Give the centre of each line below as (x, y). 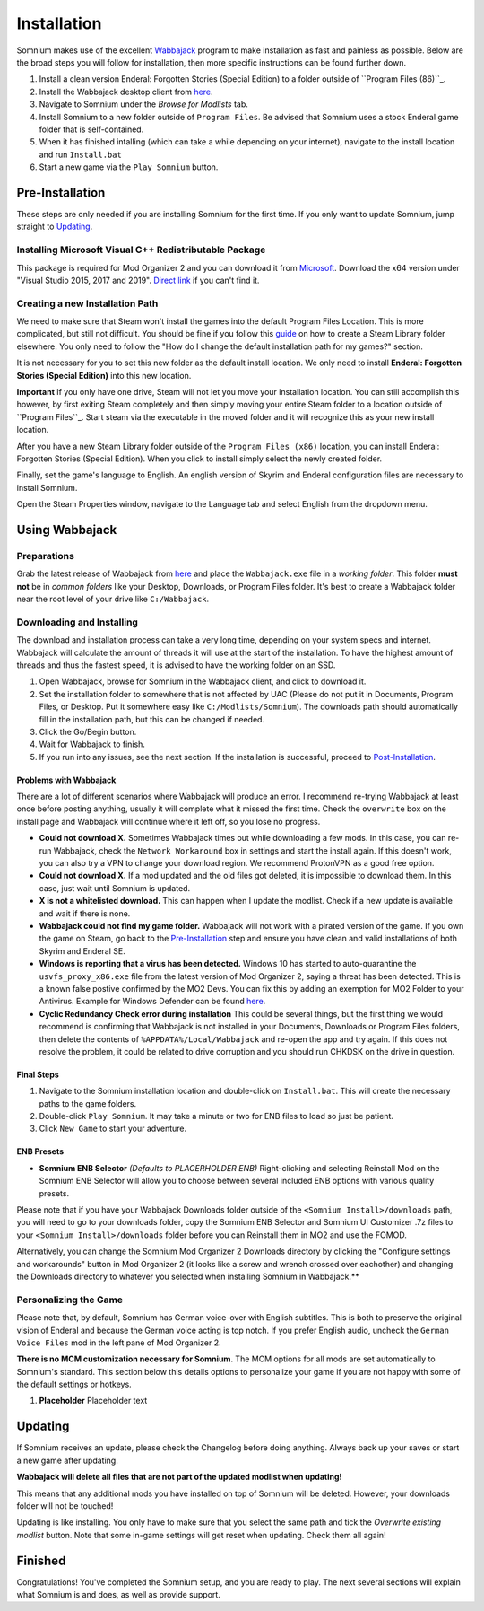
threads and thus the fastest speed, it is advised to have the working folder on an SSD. (176, 665)
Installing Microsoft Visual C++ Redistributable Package (141, 250)
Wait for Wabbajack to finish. (92, 744)
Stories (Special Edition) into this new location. (104, 375)
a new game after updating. (67, 1460)
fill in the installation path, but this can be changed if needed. (151, 719)
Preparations (46, 556)
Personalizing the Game (70, 1300)
